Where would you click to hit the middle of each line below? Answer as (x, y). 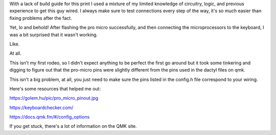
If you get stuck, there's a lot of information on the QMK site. (73, 126)
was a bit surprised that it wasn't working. (54, 35)
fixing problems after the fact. (41, 18)
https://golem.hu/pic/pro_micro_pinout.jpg (54, 98)
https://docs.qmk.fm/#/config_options (50, 117)
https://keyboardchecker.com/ (41, 107)
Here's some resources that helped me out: (55, 88)
